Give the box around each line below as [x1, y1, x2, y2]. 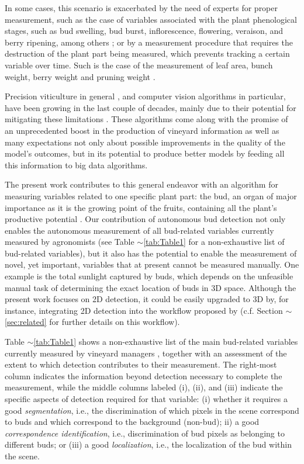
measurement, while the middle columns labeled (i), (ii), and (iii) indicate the [5, 381, 283, 393]
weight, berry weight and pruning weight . [5, 70, 156, 82]
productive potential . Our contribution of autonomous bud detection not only [5, 213, 286, 225]
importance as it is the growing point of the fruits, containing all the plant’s [5, 201, 277, 213]
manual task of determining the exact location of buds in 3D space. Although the [5, 281, 296, 293]
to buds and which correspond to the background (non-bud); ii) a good [5, 415, 260, 428]
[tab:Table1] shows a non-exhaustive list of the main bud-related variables [33, 335, 298, 348]
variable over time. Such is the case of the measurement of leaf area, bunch [5, 58, 273, 71]
